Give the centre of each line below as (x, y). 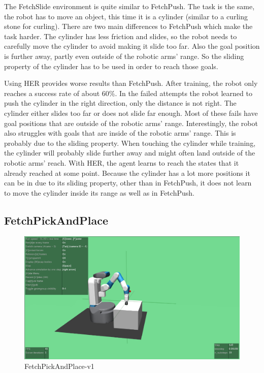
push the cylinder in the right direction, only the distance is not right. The (120, 103)
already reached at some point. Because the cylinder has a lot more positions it (127, 173)
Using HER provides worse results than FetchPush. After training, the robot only (131, 83)
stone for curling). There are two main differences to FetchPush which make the (128, 26)
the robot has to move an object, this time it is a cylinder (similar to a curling (126, 16)
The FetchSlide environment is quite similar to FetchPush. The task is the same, (129, 6)
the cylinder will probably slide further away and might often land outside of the (130, 153)
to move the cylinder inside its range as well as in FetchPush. (99, 192)
